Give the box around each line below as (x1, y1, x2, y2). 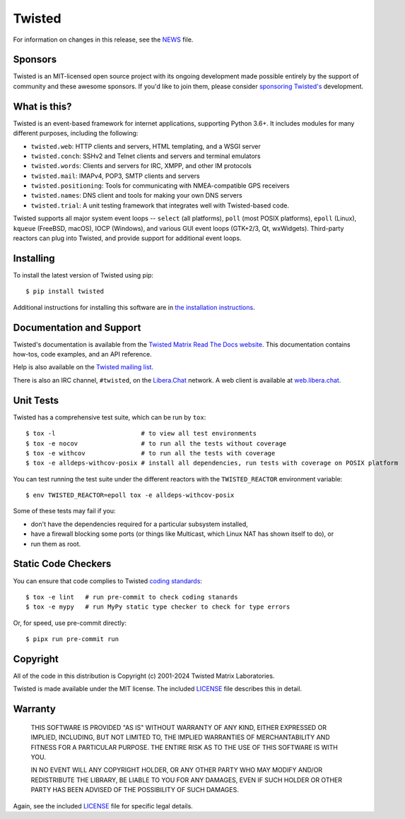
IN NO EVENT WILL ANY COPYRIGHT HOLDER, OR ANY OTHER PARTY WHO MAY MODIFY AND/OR (30, 766, 323, 775)
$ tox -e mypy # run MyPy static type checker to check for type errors (25, 603, 290, 611)
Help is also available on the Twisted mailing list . (13, 363, 154, 371)
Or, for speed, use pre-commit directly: (13, 618, 127, 627)
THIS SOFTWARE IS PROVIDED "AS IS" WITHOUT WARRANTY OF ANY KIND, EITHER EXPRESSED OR (30, 723, 327, 731)
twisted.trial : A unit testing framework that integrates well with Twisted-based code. (30, 201, 290, 210)
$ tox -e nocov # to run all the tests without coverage (25, 439, 287, 448)
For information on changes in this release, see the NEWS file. (13, 35, 194, 44)
